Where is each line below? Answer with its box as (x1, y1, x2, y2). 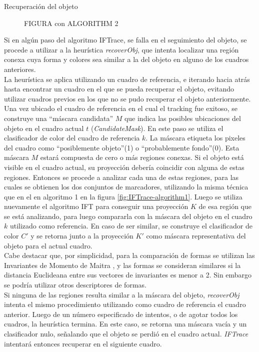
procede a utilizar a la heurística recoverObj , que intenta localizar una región (4, 44, 239, 54)
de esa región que (198, 201, 252, 211)
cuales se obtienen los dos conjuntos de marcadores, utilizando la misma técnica (4, 181, 248, 192)
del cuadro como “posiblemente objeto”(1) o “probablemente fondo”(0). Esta (4, 142, 239, 152)
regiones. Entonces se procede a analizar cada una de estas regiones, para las (4, 171, 239, 182)
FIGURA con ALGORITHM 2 (24, 17, 118, 28)
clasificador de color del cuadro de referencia (4, 132, 140, 143)
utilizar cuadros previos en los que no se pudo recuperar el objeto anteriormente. (4, 93, 251, 103)
